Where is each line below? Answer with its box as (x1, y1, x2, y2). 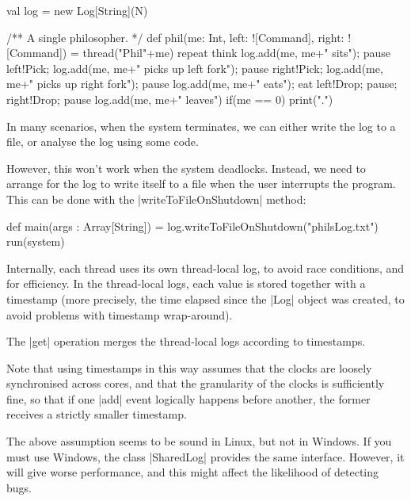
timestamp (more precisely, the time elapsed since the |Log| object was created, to (6, 290, 405, 307)
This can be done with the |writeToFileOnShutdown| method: (6, 190, 306, 207)
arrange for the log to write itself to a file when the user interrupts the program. (6, 175, 396, 192)
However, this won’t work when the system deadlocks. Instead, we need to (6, 159, 366, 176)
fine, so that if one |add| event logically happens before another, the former (6, 390, 371, 407)
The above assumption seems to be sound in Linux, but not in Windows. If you (6, 433, 392, 449)
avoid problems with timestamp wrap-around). (6, 306, 233, 323)
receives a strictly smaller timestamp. (6, 406, 187, 423)
